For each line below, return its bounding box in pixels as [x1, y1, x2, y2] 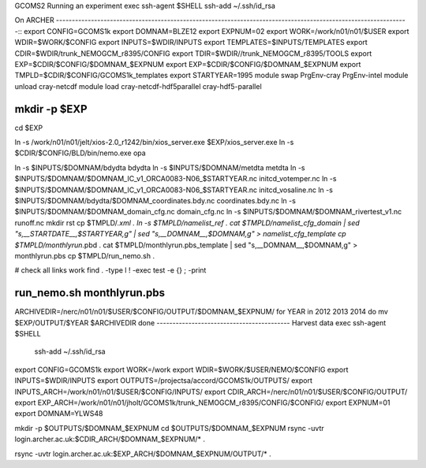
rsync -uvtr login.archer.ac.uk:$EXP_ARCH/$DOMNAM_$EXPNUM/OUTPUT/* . [14, 449, 271, 459]
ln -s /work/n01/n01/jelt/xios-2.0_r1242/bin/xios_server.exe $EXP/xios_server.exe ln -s [14, 138, 294, 147]
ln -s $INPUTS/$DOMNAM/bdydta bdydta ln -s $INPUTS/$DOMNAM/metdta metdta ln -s [14, 162, 305, 173]
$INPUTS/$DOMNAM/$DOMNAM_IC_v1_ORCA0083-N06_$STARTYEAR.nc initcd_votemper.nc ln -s [14, 174, 337, 184]
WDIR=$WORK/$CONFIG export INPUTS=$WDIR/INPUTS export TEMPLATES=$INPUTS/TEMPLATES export [14, 38, 368, 47]
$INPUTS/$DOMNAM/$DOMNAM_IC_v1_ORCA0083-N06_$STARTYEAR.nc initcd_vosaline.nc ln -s [14, 185, 333, 195]
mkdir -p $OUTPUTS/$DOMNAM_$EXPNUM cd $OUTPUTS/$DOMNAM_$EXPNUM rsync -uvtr [14, 423, 324, 433]
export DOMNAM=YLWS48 [14, 409, 103, 418]
